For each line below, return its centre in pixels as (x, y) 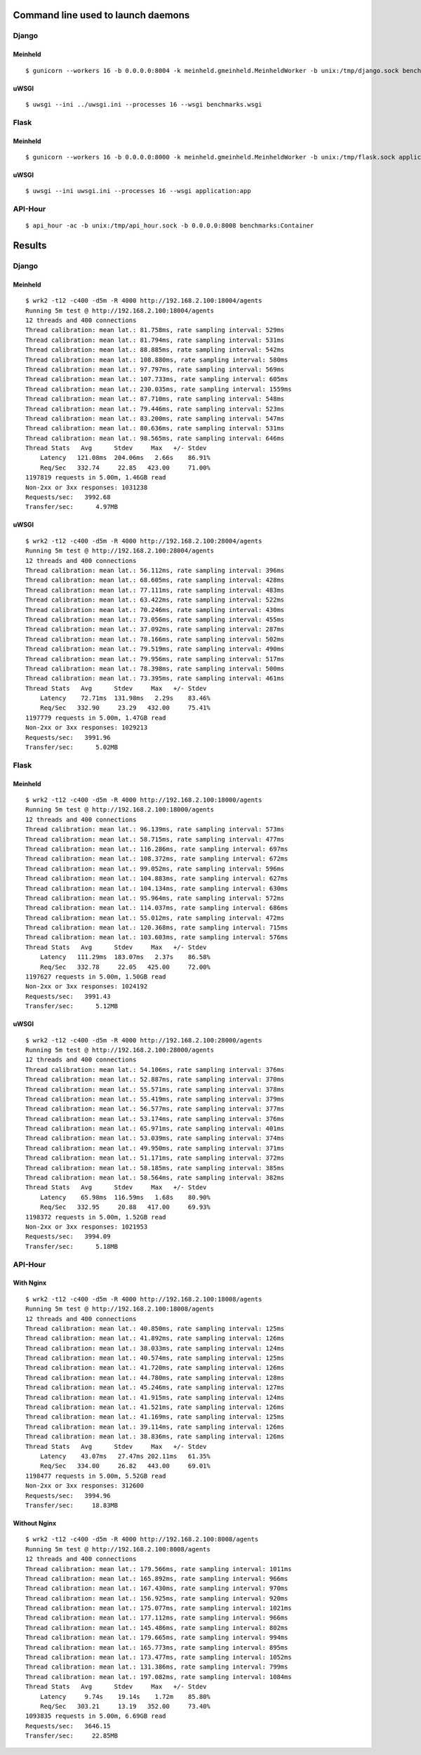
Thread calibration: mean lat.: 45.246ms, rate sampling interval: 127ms (155, 1388)
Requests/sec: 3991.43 (68, 996)
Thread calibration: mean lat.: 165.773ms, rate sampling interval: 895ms (157, 1647)
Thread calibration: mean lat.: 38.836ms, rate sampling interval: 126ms (155, 1437)
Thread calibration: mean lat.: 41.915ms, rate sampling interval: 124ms (155, 1397)
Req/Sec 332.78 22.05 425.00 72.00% (125, 967)
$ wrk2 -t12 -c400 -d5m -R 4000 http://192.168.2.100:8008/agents (142, 1539)
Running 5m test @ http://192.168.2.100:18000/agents (120, 810)
